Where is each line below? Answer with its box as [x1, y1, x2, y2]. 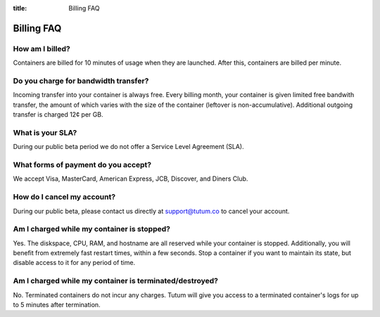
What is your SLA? [13, 127, 77, 137]
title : [13, 4, 27, 12]
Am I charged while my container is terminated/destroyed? [13, 276, 218, 286]
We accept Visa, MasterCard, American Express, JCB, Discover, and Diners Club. [13, 174, 248, 183]
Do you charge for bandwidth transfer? [13, 76, 149, 86]
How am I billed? [13, 44, 70, 53]
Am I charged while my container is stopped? [13, 224, 170, 234]
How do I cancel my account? [13, 192, 116, 202]
